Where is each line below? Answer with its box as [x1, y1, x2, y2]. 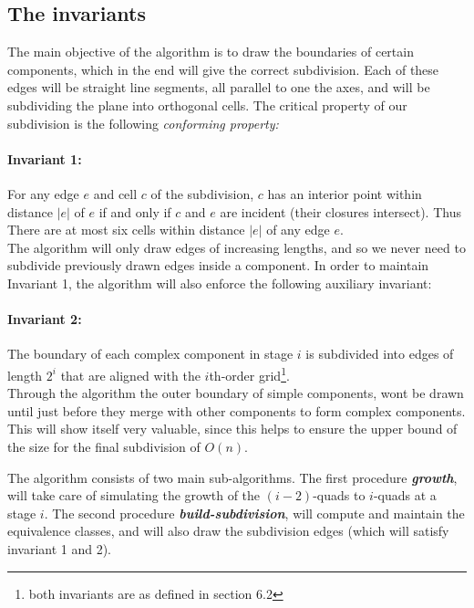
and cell [93, 183, 138, 203]
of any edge [266, 220, 330, 239]
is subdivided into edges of [305, 344, 454, 363]
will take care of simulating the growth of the [7, 486, 261, 505]
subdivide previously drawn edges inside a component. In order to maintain [7, 256, 429, 275]
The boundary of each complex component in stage [7, 344, 294, 363]
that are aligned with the [60, 365, 201, 384]
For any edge [7, 183, 79, 203]
